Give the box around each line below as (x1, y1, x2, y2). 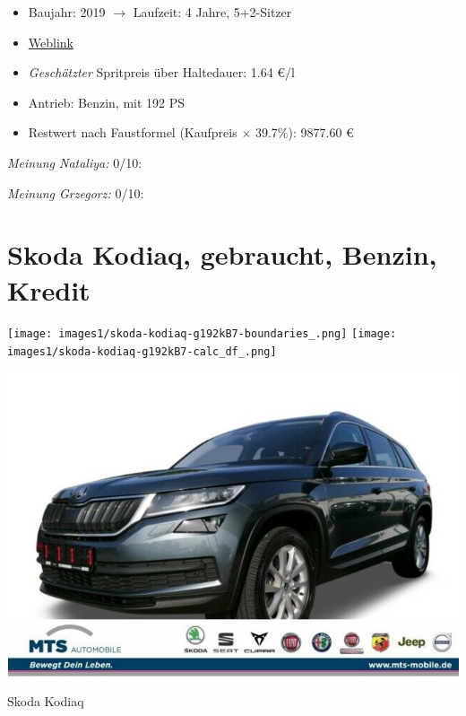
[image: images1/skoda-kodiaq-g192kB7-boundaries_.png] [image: (7, 327, 397, 341)
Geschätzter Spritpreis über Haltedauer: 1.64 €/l (28, 63, 295, 82)
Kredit (7, 271, 91, 308)
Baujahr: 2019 (28, 3, 106, 21)
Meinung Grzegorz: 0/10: (7, 183, 144, 202)
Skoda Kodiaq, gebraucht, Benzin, (7, 236, 437, 273)
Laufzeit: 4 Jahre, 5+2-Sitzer (133, 3, 292, 21)
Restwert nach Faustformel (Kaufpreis (28, 123, 237, 142)
